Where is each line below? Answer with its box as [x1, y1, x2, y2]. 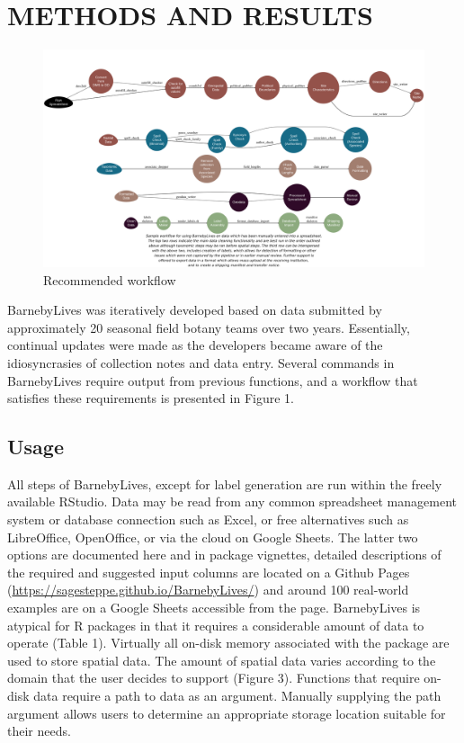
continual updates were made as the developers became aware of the [7, 336, 383, 354]
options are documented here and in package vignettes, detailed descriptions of [7, 545, 442, 564]
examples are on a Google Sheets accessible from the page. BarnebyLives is [7, 598, 421, 617]
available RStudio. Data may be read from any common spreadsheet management [7, 492, 457, 511]
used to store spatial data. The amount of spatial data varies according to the [7, 650, 436, 669]
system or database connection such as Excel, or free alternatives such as [7, 510, 409, 529]
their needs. [7, 721, 71, 740]
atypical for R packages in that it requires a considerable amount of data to [7, 615, 424, 634]
